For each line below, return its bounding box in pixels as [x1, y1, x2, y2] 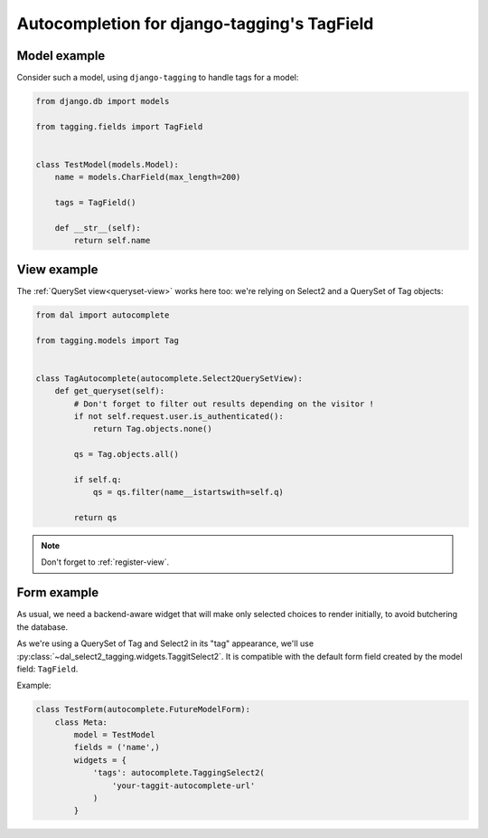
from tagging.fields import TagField [35, 121, 203, 131]
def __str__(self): [54, 223, 142, 233]
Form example [16, 585, 99, 601]
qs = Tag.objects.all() [73, 449, 180, 460]
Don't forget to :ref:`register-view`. [41, 557, 170, 567]
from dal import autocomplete [35, 309, 170, 320]
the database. [16, 621, 69, 633]
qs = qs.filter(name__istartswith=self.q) [92, 487, 284, 498]
